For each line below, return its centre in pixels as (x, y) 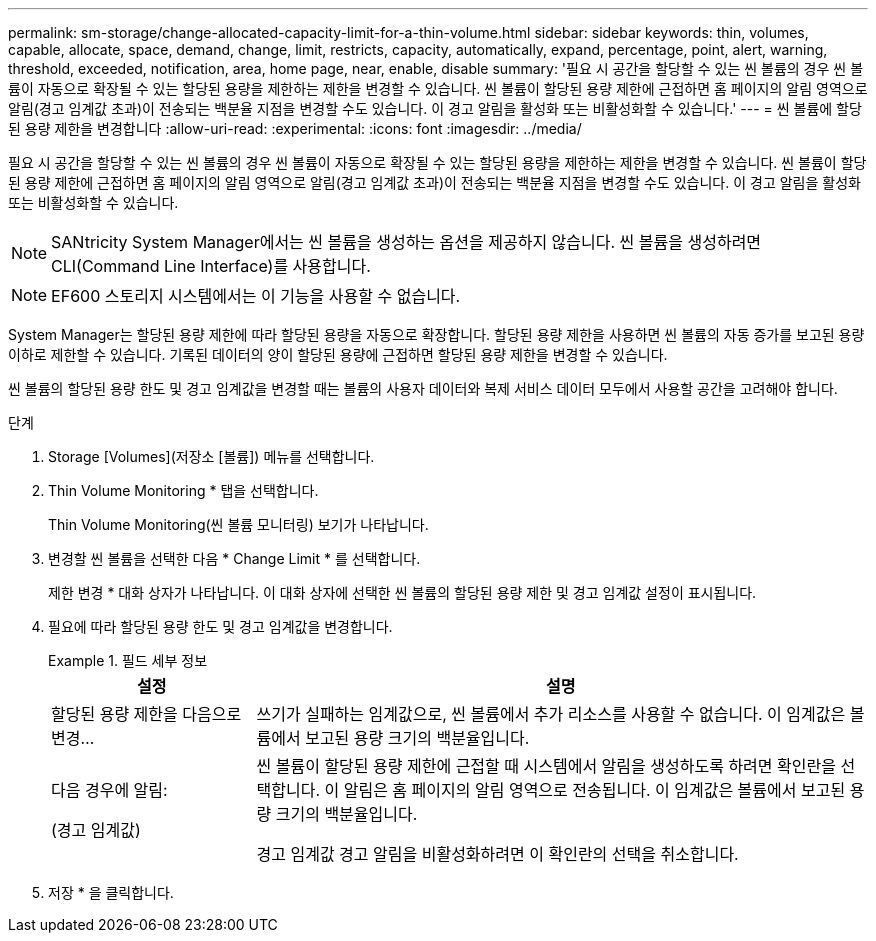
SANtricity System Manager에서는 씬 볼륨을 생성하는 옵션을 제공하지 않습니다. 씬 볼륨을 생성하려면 (406, 242)
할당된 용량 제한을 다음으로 (146, 714)
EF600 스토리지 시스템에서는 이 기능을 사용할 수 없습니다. (256, 296)
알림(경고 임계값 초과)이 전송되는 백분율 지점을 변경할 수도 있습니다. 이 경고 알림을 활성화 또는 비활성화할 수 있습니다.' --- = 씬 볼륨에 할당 (435, 108)
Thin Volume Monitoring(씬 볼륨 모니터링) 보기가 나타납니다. (238, 524)
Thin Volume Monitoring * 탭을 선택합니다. (183, 490)
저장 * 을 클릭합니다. (111, 892)
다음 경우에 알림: (109, 790)
